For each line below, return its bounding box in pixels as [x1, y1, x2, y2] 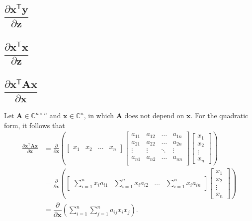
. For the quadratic [190, 110, 249, 121]
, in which [84, 110, 114, 121]
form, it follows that [4, 120, 65, 130]
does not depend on [124, 110, 184, 121]
